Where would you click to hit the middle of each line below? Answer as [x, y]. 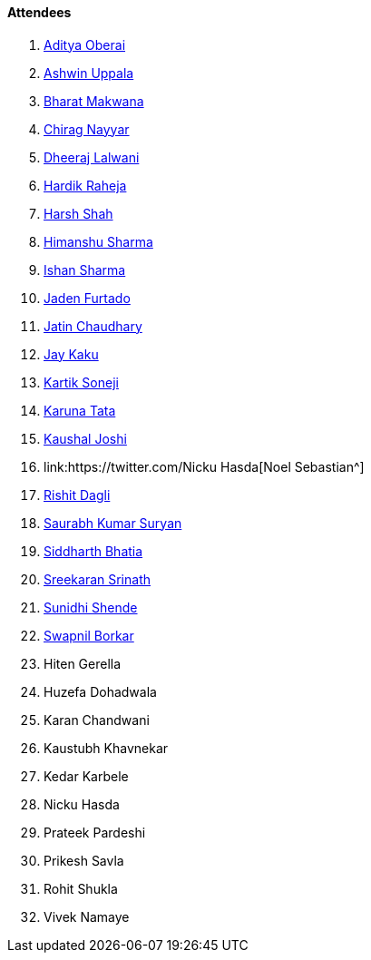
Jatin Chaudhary [93, 326]
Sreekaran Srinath [98, 579]
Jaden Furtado [87, 298]
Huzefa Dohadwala [100, 691]
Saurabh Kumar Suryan [113, 523]
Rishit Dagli [77, 495]
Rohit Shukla [81, 888]
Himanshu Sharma [98, 241]
